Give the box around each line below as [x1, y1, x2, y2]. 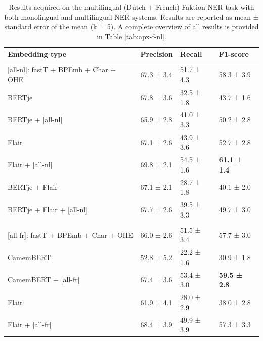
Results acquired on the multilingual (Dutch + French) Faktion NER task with [9, 2, 254, 12]
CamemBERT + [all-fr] [8, 274, 80, 285]
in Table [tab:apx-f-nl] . [97, 31, 166, 41]
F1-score [218, 49, 249, 59]
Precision [140, 49, 173, 59]
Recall [180, 49, 202, 59]
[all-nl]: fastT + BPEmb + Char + [8, 64, 116, 75]
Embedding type [8, 49, 67, 59]
